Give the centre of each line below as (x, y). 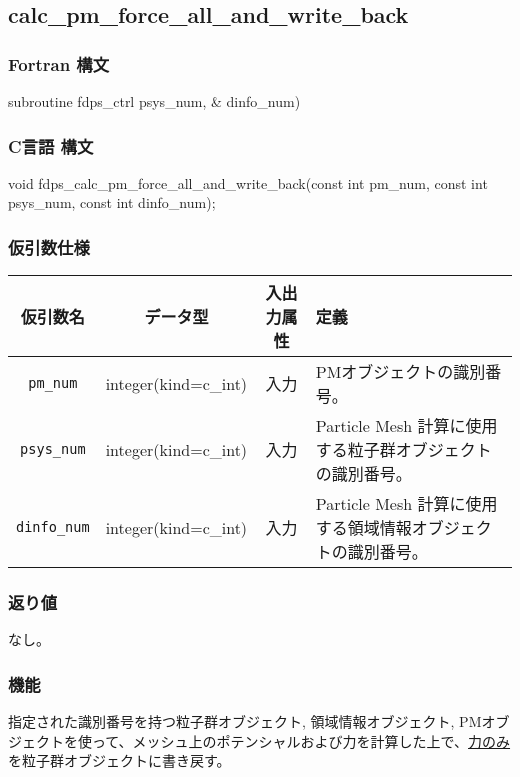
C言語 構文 (51, 145)
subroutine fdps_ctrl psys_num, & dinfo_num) (154, 101)
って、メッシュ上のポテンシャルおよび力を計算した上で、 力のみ (301, 740)
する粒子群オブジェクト (403, 450)
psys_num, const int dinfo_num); (112, 202)
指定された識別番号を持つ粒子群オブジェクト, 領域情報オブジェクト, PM (245, 721)
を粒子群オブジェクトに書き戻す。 (119, 760)
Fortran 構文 (59, 63)
